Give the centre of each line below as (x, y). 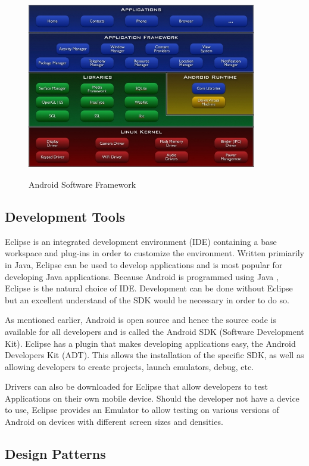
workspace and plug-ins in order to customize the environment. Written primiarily (154, 253)
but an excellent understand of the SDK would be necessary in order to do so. (147, 299)
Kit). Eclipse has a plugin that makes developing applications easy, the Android (150, 343)
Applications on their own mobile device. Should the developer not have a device (152, 398)
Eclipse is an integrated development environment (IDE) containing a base (141, 241)
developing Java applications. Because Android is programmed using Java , (142, 276)
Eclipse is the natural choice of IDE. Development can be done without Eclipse (149, 288)
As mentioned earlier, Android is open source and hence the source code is (141, 320)
